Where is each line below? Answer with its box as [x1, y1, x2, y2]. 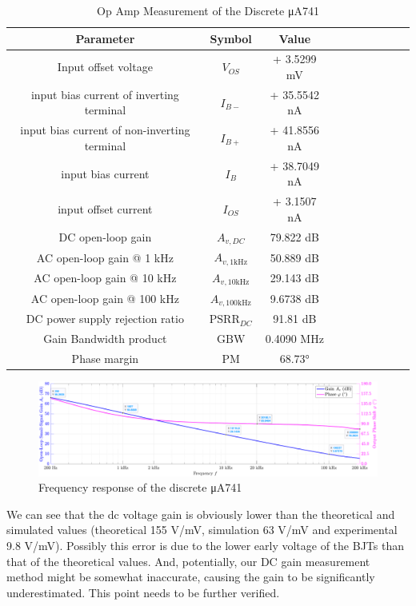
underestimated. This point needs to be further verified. [6, 584, 280, 600]
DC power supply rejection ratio [26, 310, 184, 327]
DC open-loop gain [58, 229, 152, 245]
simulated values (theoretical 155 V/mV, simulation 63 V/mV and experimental [6, 521, 398, 538]
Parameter [75, 30, 135, 46]
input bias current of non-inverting [20, 122, 190, 138]
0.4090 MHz [265, 330, 324, 347]
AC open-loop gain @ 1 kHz [36, 249, 174, 265]
